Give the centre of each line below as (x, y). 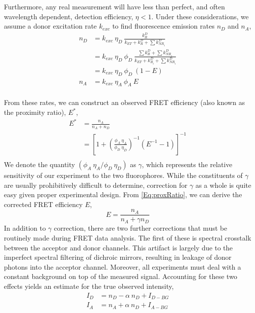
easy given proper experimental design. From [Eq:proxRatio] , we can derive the (123, 194)
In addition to (25, 228)
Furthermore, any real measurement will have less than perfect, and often (114, 6)
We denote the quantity (40, 164)
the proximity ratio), (35, 112)
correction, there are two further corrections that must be (141, 228)
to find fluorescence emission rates (163, 26)
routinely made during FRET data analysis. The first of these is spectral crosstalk (128, 237)
